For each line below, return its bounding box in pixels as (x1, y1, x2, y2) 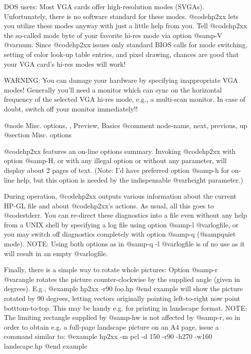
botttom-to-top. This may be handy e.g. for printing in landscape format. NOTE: (4, 302, 247, 313)
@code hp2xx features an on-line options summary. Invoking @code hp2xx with (4, 146, 236, 156)
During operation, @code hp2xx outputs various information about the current (4, 191, 236, 201)
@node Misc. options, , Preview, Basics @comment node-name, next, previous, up (4, 120, 248, 130)
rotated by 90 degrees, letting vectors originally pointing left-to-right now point (4, 293, 240, 303)
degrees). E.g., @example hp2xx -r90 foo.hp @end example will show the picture (4, 283, 243, 294)
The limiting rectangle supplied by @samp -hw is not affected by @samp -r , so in (4, 312, 240, 322)
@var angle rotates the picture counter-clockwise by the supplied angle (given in (4, 274, 240, 284)
